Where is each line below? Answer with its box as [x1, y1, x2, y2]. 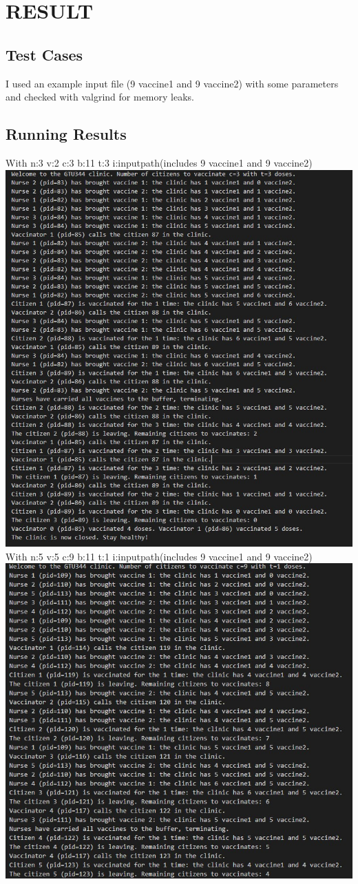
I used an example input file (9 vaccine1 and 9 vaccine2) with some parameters [6, 76, 339, 90]
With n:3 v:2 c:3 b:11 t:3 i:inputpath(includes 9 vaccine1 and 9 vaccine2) [6, 155, 313, 169]
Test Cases [6, 43, 83, 65]
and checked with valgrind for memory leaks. [6, 90, 194, 104]
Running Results [6, 123, 127, 145]
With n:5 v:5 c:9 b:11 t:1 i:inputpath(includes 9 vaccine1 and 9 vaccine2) [6, 549, 313, 563]
